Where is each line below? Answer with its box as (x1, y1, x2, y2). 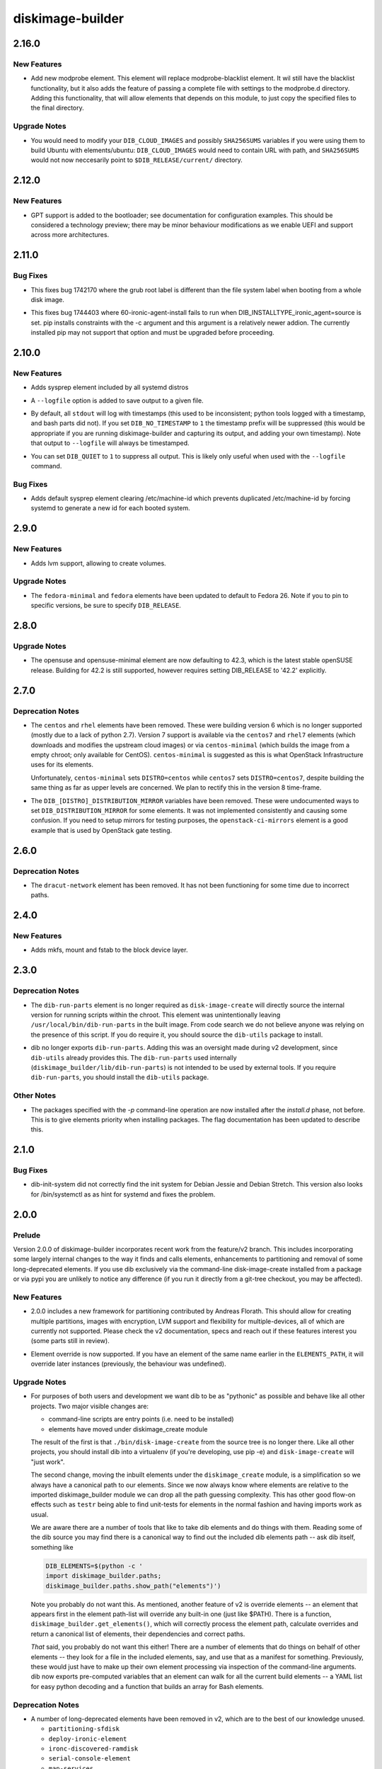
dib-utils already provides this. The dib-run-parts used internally (30, 1053, 237, 1061)
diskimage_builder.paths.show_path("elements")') (45, 1581, 221, 1590)
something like (30, 1543, 74, 1551)
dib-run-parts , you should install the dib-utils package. (30, 1073, 209, 1082)
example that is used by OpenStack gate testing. (30, 826, 173, 834)
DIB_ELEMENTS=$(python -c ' (45, 1562, 143, 1570)
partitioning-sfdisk (48, 1725, 120, 1733)
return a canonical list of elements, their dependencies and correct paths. (30, 1630, 245, 1638)
